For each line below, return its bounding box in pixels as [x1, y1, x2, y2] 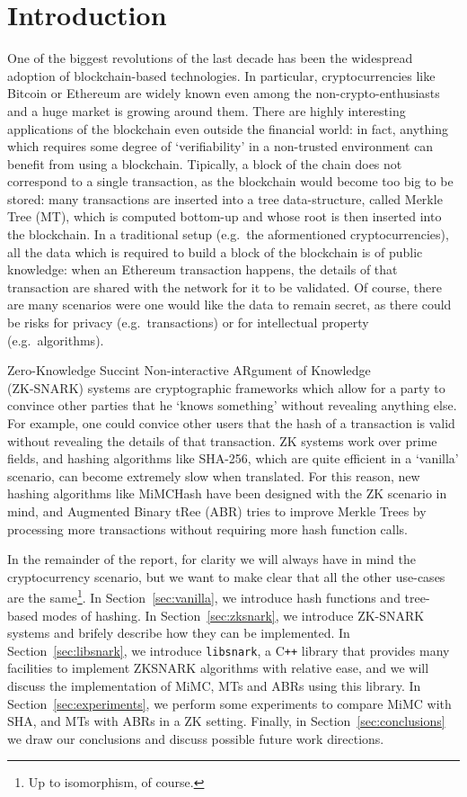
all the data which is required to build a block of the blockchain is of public [7, 242, 423, 261]
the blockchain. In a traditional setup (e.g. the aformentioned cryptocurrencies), [7, 225, 449, 244]
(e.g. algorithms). [7, 330, 104, 349]
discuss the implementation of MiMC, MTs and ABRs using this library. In [7, 676, 421, 695]
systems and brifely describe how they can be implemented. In [7, 623, 350, 642]
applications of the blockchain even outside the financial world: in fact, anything [7, 119, 449, 138]
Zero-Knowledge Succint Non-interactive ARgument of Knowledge [7, 361, 371, 380]
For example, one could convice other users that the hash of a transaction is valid [7, 414, 455, 432]
